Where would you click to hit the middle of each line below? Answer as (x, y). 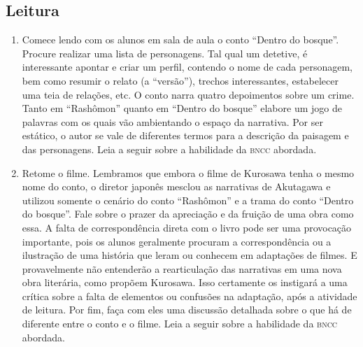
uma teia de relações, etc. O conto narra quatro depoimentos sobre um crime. (188, 94)
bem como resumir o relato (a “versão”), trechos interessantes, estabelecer (180, 80)
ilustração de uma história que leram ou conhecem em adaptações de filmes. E (190, 255)
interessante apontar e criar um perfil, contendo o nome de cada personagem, (187, 67)
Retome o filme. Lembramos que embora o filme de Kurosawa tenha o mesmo (188, 172)
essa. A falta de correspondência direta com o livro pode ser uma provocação (187, 227)
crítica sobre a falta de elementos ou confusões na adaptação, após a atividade (190, 296)
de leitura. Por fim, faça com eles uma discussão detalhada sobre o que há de (187, 310)
